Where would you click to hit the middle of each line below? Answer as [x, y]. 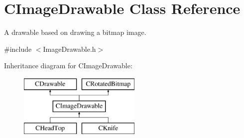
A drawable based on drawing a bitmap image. [75, 32]
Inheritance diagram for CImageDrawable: [68, 66]
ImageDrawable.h [69, 49]
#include [18, 49]
